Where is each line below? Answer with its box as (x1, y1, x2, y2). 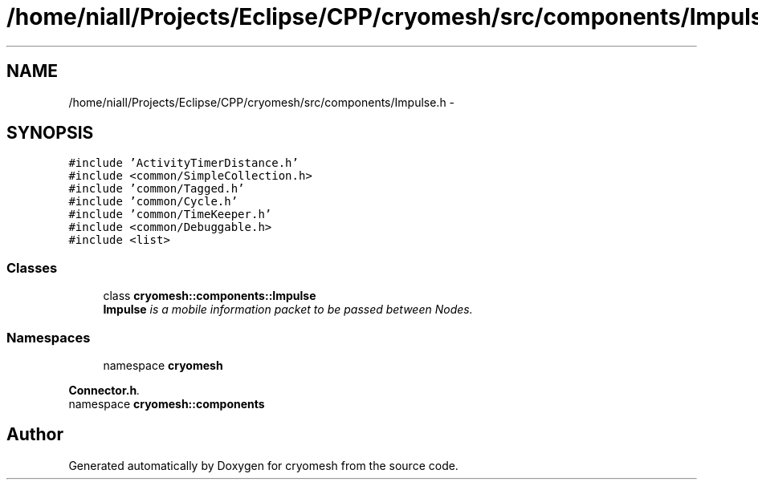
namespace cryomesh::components (68, 396, 265, 411)
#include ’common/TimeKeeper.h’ (68, 208, 272, 221)
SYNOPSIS (6, 123, 94, 144)
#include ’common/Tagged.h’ (68, 182, 245, 196)
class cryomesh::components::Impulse (103, 289, 316, 303)
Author (6, 424, 63, 445)
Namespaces (6, 329, 91, 346)
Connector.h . (68, 383, 141, 397)
